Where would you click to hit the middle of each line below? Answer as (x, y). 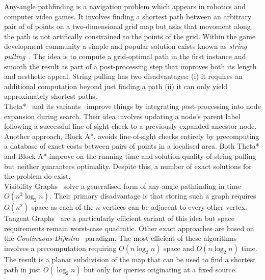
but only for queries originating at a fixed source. (160, 269)
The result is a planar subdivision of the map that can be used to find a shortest (130, 259)
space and (179, 248)
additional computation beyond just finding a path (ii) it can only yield (116, 86)
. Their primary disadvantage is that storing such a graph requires (153, 196)
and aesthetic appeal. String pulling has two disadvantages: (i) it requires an (123, 76)
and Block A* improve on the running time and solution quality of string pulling (130, 156)
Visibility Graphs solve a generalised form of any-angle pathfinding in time (123, 186)
